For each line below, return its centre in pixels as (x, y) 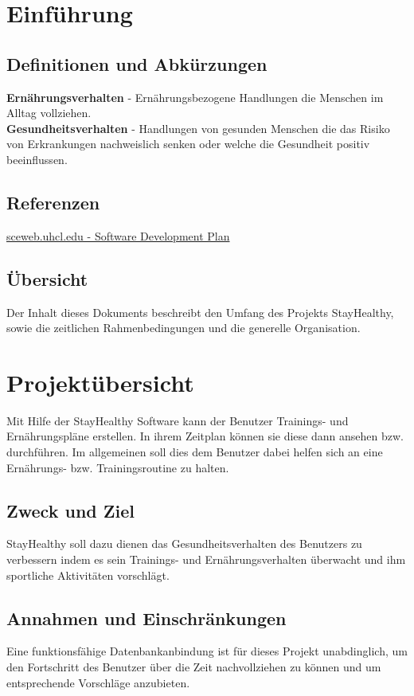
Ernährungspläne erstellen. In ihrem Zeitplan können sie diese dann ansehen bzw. (205, 436)
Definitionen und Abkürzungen (137, 63)
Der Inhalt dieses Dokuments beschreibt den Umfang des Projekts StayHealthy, (200, 312)
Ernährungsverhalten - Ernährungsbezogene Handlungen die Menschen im (195, 97)
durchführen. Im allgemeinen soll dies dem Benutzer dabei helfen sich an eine (195, 452)
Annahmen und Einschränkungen (146, 618)
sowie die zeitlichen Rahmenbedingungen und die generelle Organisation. (184, 328)
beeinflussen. (37, 159)
